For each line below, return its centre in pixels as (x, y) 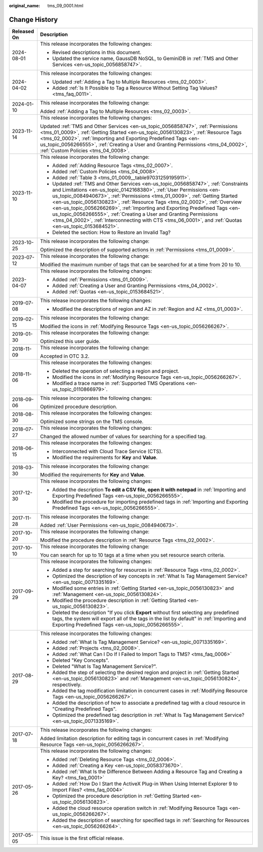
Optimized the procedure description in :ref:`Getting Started (121, 796)
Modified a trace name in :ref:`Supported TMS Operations (118, 383)
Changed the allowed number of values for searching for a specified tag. (123, 436)
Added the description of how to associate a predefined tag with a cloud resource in (149, 703)
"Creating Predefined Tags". (85, 709)
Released (23, 31)
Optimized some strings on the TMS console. (92, 421)
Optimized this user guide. (70, 341)
